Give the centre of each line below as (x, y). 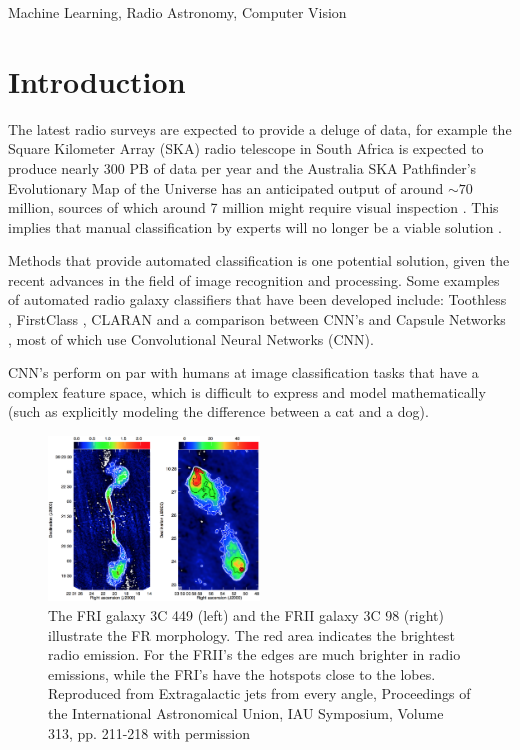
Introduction (97, 80)
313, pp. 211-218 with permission (149, 732)
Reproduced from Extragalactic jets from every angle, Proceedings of (259, 693)
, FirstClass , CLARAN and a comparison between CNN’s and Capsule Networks (257, 319)
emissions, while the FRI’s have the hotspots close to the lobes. (242, 673)
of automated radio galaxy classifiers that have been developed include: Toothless (257, 299)
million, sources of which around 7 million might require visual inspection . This (253, 207)
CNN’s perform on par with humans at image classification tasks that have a (243, 372)
